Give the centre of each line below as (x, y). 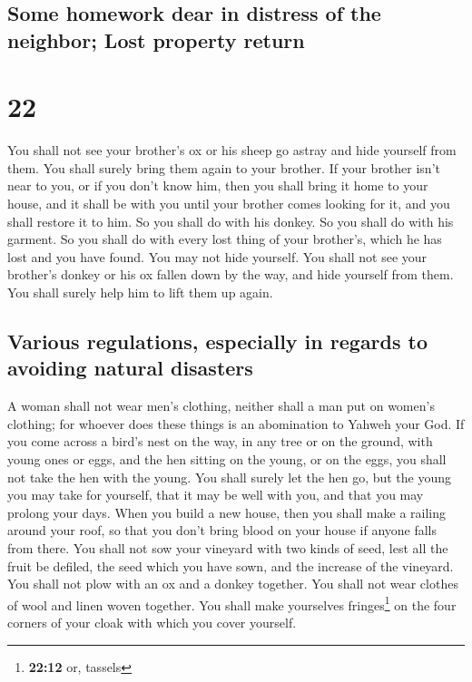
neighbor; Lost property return (156, 39)
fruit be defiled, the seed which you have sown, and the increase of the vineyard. (231, 565)
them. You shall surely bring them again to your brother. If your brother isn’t (224, 167)
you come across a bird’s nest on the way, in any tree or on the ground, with (220, 441)
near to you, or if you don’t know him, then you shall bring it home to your (218, 185)
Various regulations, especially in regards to (218, 341)
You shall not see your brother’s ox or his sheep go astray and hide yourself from (232, 150)
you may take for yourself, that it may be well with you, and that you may (216, 495)
